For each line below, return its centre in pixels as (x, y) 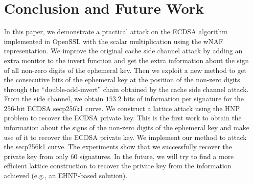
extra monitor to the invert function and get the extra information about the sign (126, 60)
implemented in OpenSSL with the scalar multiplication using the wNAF (114, 41)
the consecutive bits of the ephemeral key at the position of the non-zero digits (122, 80)
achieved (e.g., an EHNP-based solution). (66, 175)
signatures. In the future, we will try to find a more (157, 156)
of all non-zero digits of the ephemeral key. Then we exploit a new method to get (125, 70)
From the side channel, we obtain (54, 99)
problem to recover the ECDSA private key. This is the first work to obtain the (123, 118)
